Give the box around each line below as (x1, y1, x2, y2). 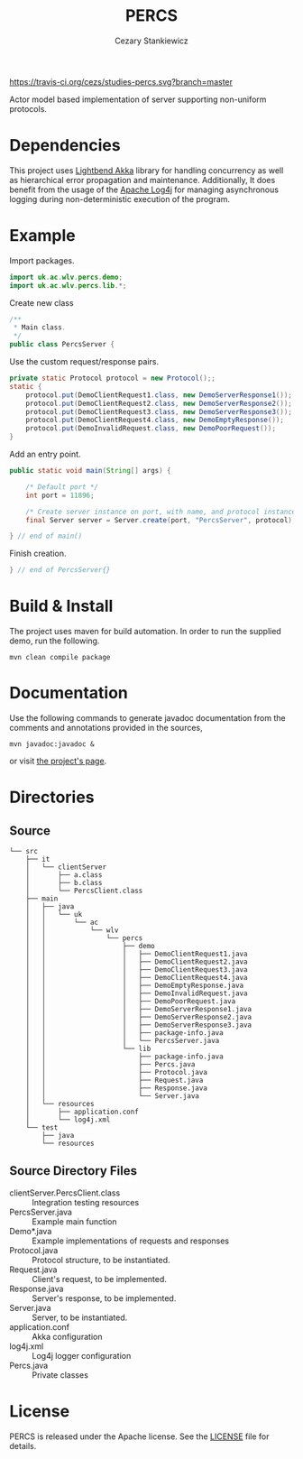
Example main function (32, 1215, 117, 1227)
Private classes (32, 1369, 88, 1381)
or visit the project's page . (9, 755, 107, 767)
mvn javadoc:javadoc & (9, 740, 95, 749)
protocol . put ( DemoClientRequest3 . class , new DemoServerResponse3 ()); (25, 407, 293, 416)
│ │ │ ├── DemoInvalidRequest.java (25, 989, 248, 998)
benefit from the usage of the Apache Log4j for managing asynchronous (9, 184, 280, 195)
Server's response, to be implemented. (32, 1292, 177, 1304)
